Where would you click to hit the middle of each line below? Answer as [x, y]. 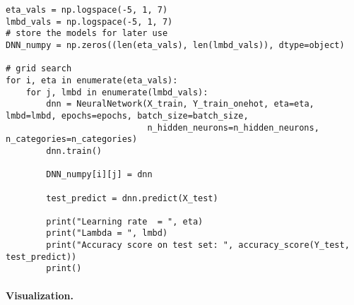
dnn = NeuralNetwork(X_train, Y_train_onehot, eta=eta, [180, 104]
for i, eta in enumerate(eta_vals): [92, 80]
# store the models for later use [87, 34]
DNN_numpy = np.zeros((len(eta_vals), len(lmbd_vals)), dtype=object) [175, 45]
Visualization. [40, 295]
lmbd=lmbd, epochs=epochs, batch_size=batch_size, [127, 115]
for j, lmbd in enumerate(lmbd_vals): [117, 92]
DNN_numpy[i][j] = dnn [99, 175]
